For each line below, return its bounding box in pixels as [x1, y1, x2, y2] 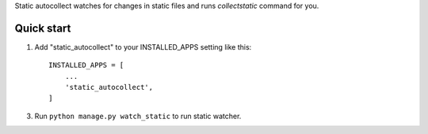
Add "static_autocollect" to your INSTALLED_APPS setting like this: [34, 42, 252, 51]
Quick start [14, 21, 71, 35]
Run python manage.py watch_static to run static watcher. [34, 111, 242, 121]
